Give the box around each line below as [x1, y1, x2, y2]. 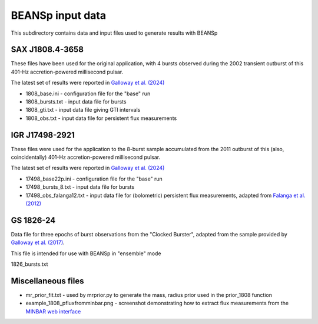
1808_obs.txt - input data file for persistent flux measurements [25, 115, 177, 122]
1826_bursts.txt [11, 260, 48, 268]
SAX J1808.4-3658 [11, 45, 84, 55]
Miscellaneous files [11, 276, 84, 286]
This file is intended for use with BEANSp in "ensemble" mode [11, 250, 161, 257]
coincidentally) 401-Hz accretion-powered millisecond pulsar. [11, 153, 161, 161]
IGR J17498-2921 [11, 130, 75, 140]
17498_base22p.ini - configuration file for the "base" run [25, 175, 163, 182]
